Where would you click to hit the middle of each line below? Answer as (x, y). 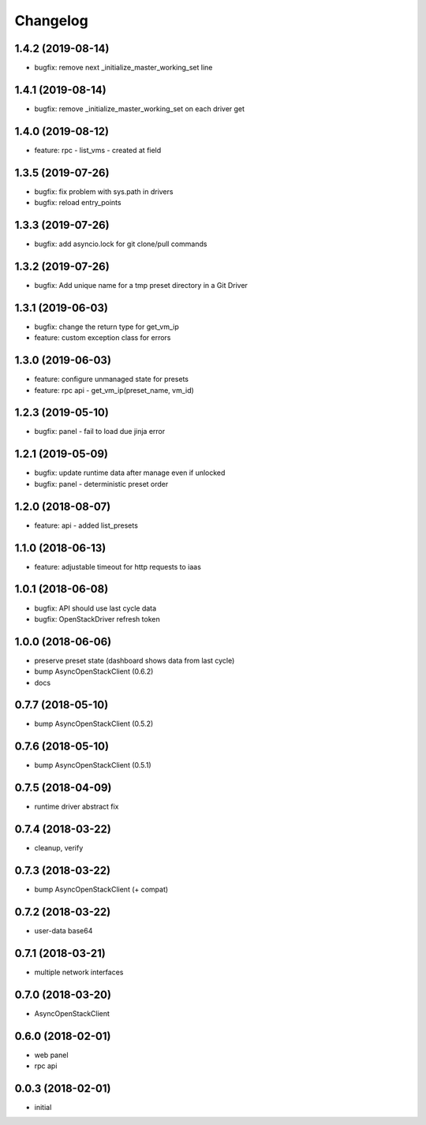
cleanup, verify (59, 848)
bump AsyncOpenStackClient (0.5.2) (94, 724)
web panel (51, 1055)
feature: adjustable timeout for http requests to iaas (118, 566)
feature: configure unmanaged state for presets (112, 379)
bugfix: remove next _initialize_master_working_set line (123, 68)
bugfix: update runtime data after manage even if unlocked (130, 473)
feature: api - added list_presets (86, 525)
